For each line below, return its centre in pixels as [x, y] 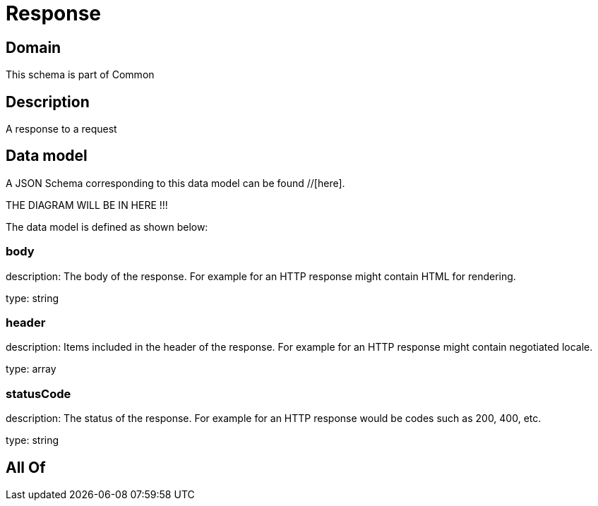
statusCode [38, 393]
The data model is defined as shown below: [107, 227]
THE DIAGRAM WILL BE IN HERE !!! [87, 205]
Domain [34, 47]
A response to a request [61, 129]
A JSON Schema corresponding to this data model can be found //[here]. [175, 183]
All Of [26, 467]
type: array [31, 369]
